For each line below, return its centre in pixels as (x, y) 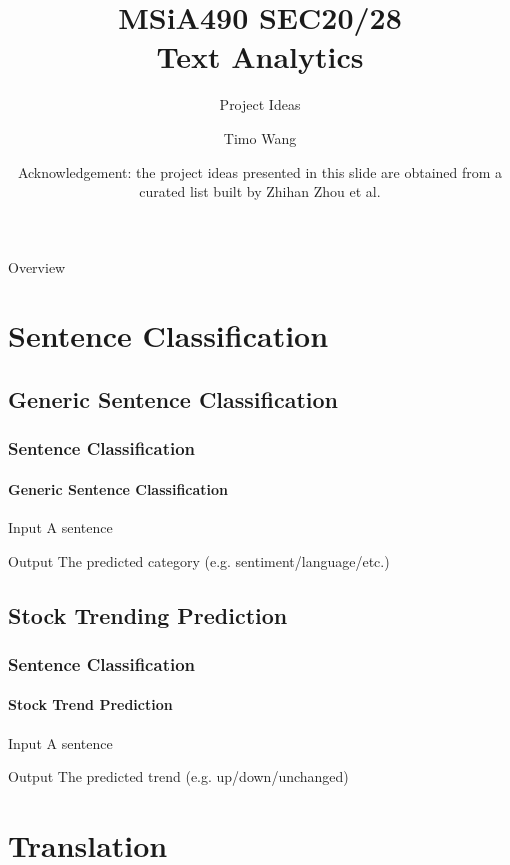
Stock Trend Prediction (90, 704)
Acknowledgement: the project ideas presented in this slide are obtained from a (260, 171)
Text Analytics (260, 56)
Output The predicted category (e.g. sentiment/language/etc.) (199, 560)
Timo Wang (260, 137)
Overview (37, 266)
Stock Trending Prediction (148, 614)
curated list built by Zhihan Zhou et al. (260, 191)
